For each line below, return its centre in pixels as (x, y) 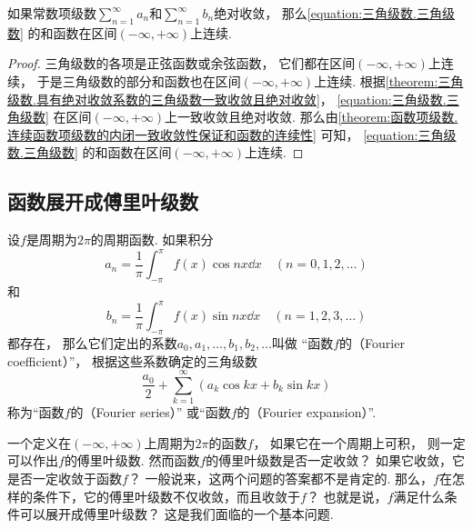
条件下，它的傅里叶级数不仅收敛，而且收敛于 (166, 496)
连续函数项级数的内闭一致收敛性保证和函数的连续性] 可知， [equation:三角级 (232, 134)
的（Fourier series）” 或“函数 (151, 412)
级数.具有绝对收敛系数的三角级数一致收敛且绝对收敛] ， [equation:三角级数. (227, 99)
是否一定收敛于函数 (65, 479)
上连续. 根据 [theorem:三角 (389, 80)
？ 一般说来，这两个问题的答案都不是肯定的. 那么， (281, 479)
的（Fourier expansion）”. (307, 412)
